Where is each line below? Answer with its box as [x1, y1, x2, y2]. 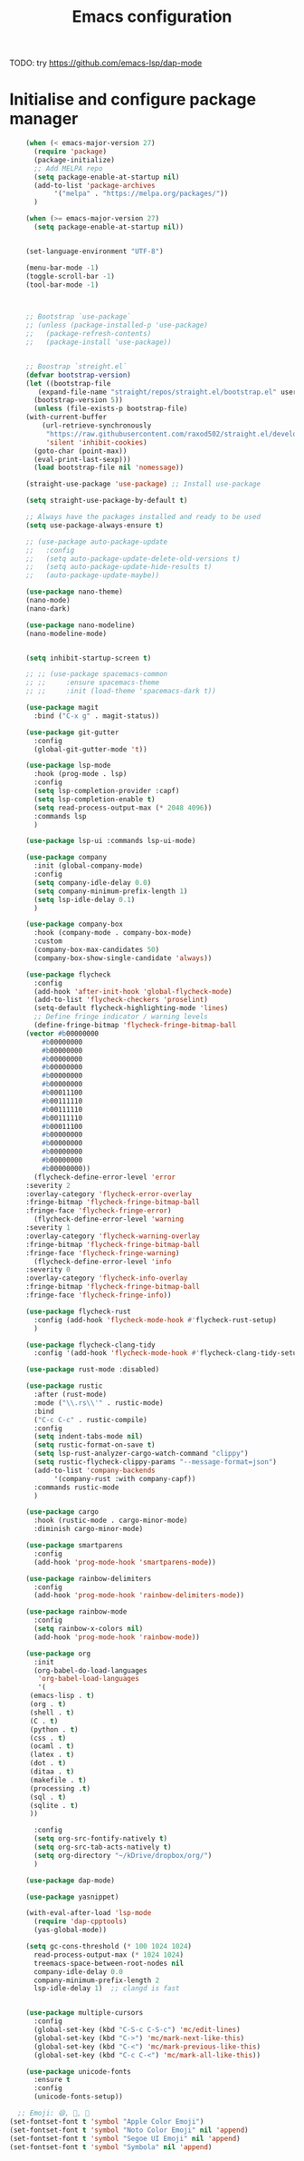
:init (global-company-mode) [33, 861, 144, 870]
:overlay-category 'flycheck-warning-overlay [25, 1232, 201, 1241]
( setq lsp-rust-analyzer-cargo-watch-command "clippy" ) [33, 1449, 249, 1459]
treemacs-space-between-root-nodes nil [33, 1959, 184, 1968]
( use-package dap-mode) [25, 1876, 116, 1885]
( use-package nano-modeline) [25, 620, 136, 630]
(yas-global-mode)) [33, 1926, 107, 1935]
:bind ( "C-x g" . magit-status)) [33, 711, 160, 721]
